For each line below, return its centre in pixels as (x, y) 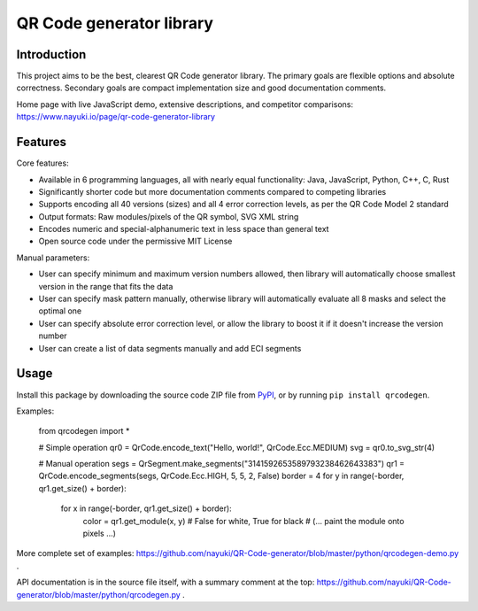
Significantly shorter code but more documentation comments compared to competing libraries (212, 191)
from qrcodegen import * (84, 431)
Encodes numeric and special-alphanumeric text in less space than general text (184, 229)
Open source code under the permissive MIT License (135, 241)
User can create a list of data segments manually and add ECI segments (170, 348)
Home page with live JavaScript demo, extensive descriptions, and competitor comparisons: (185, 104)
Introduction (51, 54)
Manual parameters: (53, 258)
